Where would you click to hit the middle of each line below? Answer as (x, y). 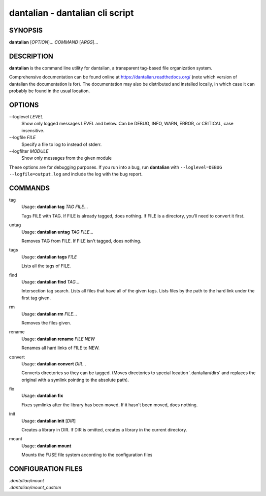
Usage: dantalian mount (46, 446)
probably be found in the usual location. (50, 91)
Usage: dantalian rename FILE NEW (58, 339)
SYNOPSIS (26, 30)
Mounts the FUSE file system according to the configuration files (87, 455)
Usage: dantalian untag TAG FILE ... (57, 232)
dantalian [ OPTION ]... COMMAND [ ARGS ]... (54, 42)
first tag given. (36, 298)
